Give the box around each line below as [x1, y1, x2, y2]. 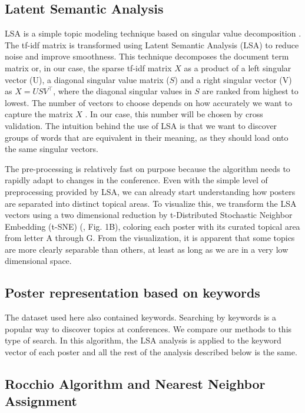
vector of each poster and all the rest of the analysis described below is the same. [5, 346, 297, 358]
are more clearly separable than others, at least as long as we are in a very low [5, 243, 289, 255]
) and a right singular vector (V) [174, 73, 292, 85]
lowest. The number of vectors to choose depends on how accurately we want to [5, 96, 293, 108]
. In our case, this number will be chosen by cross [85, 108, 263, 120]
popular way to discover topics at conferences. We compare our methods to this [5, 322, 292, 335]
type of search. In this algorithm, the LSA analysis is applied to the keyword [5, 334, 281, 346]
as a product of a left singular [184, 61, 291, 74]
